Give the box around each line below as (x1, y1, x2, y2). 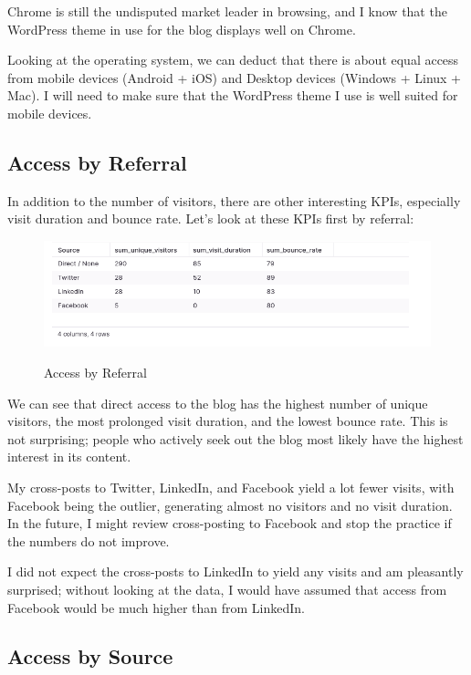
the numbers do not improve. (7, 531, 170, 550)
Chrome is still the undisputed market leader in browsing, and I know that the (7, 2, 447, 20)
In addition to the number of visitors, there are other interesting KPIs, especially (7, 191, 461, 210)
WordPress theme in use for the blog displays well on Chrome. (7, 19, 356, 38)
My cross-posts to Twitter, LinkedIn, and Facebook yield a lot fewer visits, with (7, 477, 455, 496)
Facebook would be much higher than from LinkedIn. (7, 597, 306, 617)
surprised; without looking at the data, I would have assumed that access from (7, 579, 447, 598)
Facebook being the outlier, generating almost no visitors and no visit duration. (7, 495, 453, 514)
